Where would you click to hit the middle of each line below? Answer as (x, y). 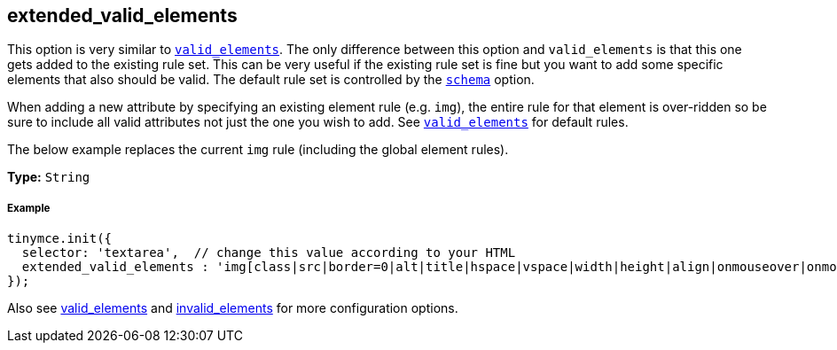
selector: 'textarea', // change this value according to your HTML (269, 253)
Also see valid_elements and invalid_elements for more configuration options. (233, 308)
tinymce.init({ (60, 239)
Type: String (49, 177)
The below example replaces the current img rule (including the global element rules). (258, 150)
